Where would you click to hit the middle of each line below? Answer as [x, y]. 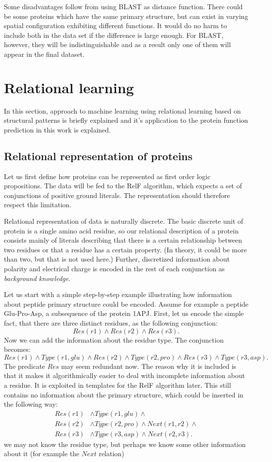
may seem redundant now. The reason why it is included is [149, 366]
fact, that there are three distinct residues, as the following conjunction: [111, 322]
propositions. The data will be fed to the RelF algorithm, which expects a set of [123, 186]
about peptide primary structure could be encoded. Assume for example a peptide [126, 304]
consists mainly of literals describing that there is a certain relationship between [123, 240]
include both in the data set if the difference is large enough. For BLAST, [114, 35]
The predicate [25, 366]
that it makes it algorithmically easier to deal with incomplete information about [125, 375]
